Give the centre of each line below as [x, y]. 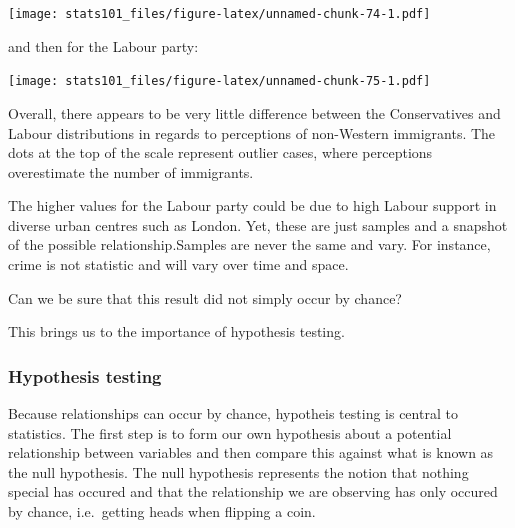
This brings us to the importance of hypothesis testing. [176, 331]
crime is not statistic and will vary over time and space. [178, 264]
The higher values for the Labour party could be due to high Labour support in [252, 205]
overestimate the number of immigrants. [131, 171]
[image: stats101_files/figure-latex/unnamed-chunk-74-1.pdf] [219, 14]
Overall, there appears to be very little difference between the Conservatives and [254, 112]
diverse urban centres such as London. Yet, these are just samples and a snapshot [258, 224]
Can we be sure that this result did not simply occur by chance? [205, 297]
